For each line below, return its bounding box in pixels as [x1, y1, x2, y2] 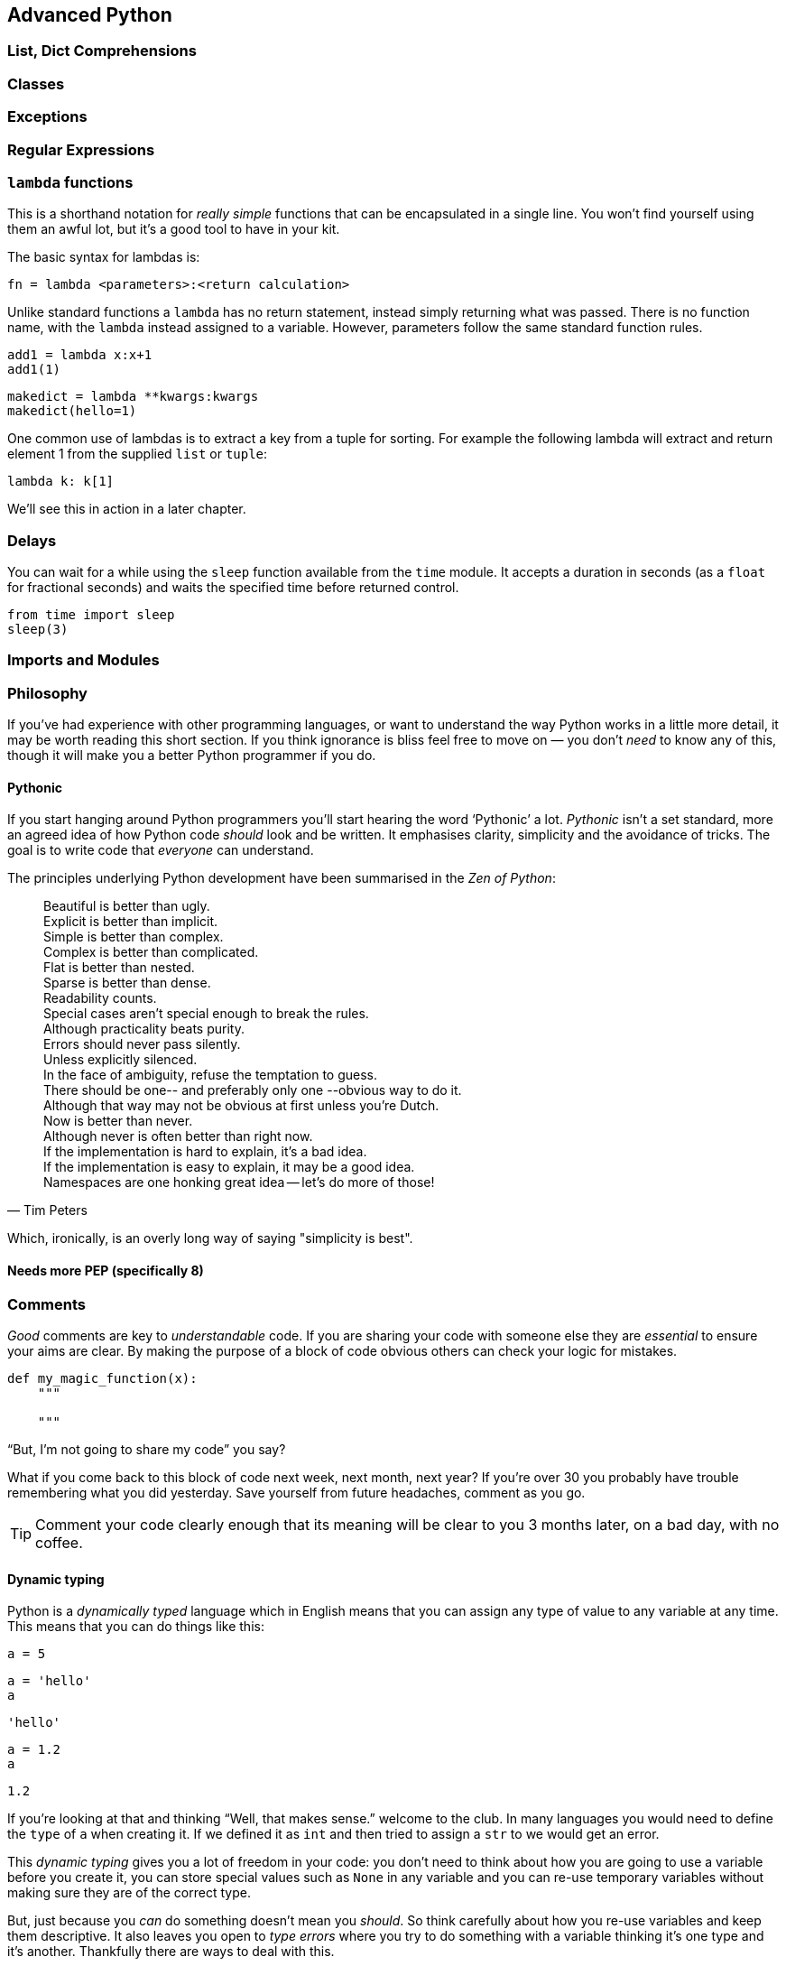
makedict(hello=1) [7, 403, 137, 419]
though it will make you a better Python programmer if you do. [7, 747, 376, 764]
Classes [7, 74, 65, 93]
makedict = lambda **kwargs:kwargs [7, 389, 259, 404]
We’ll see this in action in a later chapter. [7, 501, 246, 517]
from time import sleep [7, 607, 175, 623]
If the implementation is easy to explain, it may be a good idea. [43, 1159, 415, 1175]
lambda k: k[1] [7, 474, 115, 489]
